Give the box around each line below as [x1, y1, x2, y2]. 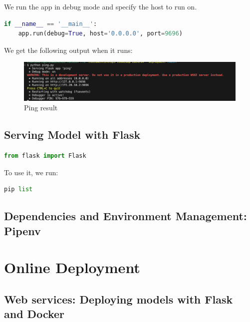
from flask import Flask [4, 152, 86, 160]
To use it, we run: [4, 167, 58, 177]
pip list [4, 186, 33, 193]
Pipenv [4, 223, 41, 238]
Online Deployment [4, 257, 140, 278]
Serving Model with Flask [4, 127, 141, 142]
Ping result [24, 102, 58, 113]
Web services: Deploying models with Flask [4, 291, 233, 307]
